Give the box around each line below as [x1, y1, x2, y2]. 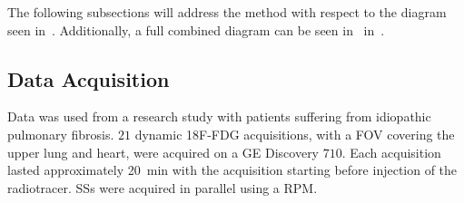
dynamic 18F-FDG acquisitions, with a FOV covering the [134, 124, 455, 143]
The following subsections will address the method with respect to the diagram [7, 3, 447, 21]
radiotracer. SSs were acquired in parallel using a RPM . [7, 178, 318, 197]
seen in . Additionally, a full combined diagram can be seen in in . [7, 20, 385, 39]
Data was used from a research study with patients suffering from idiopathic [7, 107, 431, 126]
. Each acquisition [341, 142, 441, 161]
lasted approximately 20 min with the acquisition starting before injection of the [7, 160, 458, 179]
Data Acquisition [7, 64, 170, 92]
